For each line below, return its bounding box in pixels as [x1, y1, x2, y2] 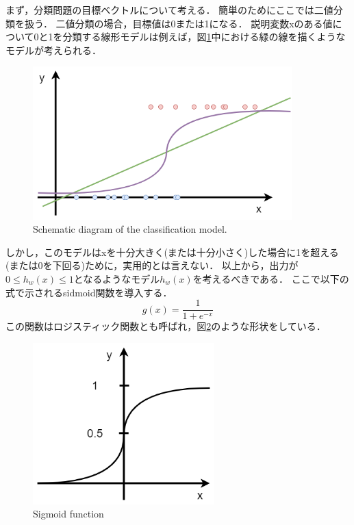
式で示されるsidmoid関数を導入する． [5, 285, 173, 299]
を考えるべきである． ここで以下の [192, 271, 349, 285]
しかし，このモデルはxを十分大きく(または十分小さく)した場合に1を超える [5, 244, 339, 259]
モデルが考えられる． [5, 42, 101, 57]
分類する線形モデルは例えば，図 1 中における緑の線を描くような [62, 29, 346, 44]
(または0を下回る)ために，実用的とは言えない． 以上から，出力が [5, 258, 299, 272]
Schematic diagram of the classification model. [33, 222, 227, 236]
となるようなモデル [73, 271, 160, 285]
